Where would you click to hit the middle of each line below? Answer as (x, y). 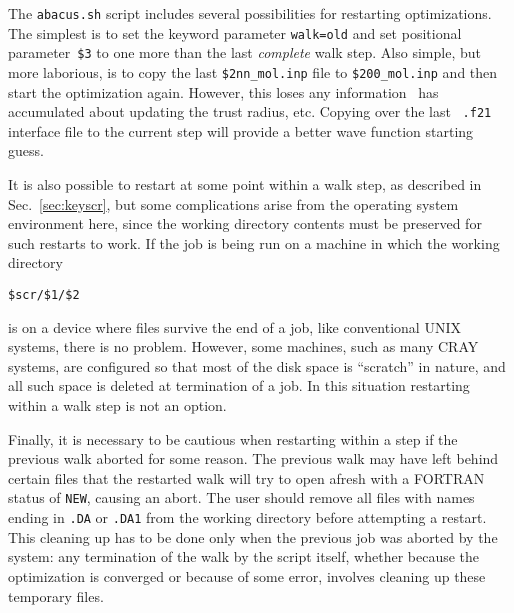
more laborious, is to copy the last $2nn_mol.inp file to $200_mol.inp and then (253, 71)
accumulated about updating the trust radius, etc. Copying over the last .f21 (250, 111)
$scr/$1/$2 (44, 295)
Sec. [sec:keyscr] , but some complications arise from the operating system (233, 203)
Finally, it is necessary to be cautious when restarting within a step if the (233, 438)
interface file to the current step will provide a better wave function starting (241, 130)
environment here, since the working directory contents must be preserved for (245, 223)
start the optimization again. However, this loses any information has (223, 91)
